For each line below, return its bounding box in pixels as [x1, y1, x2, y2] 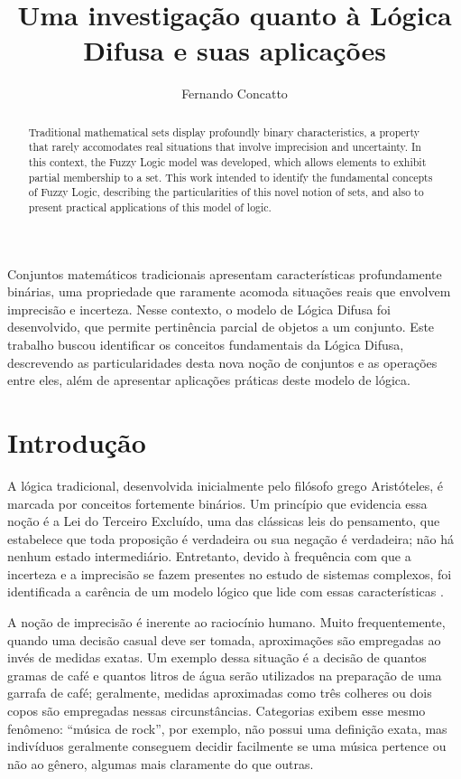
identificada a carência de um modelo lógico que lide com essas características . [7, 582, 444, 601]
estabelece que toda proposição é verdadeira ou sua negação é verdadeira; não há [7, 529, 455, 548]
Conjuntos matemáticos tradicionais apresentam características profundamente [7, 264, 442, 283]
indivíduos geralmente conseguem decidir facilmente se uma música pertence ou [7, 737, 447, 756]
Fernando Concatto [181, 84, 288, 103]
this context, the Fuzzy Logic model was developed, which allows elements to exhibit [28, 155, 427, 170]
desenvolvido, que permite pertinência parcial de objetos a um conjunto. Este [7, 317, 435, 336]
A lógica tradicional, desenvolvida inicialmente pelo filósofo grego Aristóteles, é [7, 475, 444, 494]
